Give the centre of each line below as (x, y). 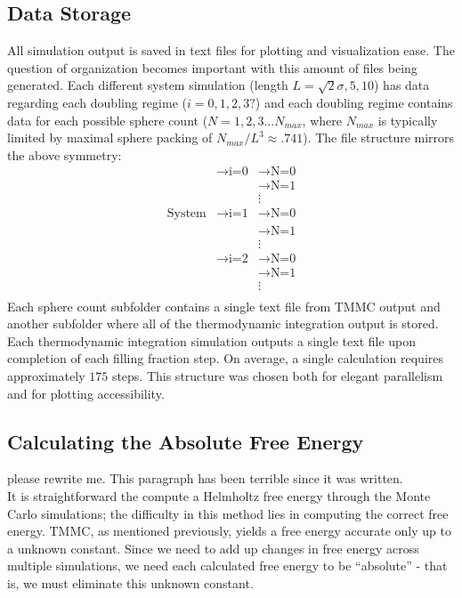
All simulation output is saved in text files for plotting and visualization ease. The (231, 50)
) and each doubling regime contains (354, 102)
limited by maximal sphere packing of (110, 137)
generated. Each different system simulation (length (148, 85)
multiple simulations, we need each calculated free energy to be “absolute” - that (227, 566)
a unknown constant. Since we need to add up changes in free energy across (213, 548)
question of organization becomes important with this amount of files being (212, 67)
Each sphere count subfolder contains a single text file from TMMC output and (224, 306)
